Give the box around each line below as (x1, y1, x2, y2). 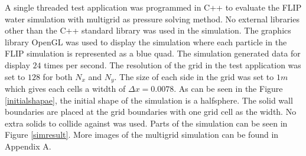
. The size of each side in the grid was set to (114, 70, 274, 82)
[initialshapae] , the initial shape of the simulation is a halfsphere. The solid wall (5, 94, 293, 106)
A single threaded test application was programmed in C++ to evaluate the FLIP (5, 1, 302, 13)
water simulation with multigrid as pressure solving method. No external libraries (5, 12, 300, 25)
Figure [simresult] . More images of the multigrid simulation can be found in (5, 128, 279, 141)
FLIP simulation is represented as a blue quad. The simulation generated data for (5, 47, 301, 59)
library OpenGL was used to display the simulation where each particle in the (5, 35, 287, 48)
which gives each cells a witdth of (5, 82, 126, 95)
